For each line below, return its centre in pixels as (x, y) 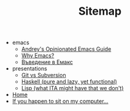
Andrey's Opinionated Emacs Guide (66, 49)
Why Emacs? (38, 56)
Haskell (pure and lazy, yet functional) (69, 82)
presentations (29, 69)
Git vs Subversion (44, 75)
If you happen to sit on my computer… (60, 101)
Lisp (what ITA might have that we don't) (72, 88)
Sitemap (100, 11)
